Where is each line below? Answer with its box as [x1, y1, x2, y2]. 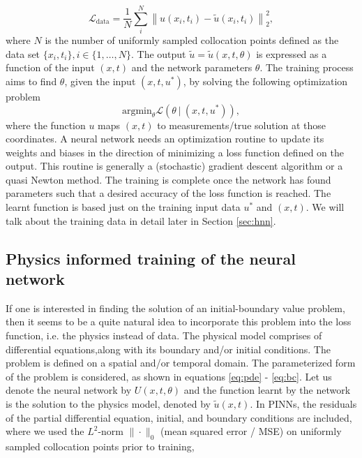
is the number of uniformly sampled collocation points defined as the [45, 33, 339, 47]
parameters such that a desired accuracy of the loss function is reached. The [6, 186, 331, 200]
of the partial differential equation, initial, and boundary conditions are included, [6, 410, 352, 424]
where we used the [6, 424, 84, 438]
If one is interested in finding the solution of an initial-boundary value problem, [6, 300, 345, 315]
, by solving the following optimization [183, 73, 348, 88]
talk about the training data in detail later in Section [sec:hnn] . [6, 213, 276, 228]
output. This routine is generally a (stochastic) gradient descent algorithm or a [6, 158, 343, 173]
